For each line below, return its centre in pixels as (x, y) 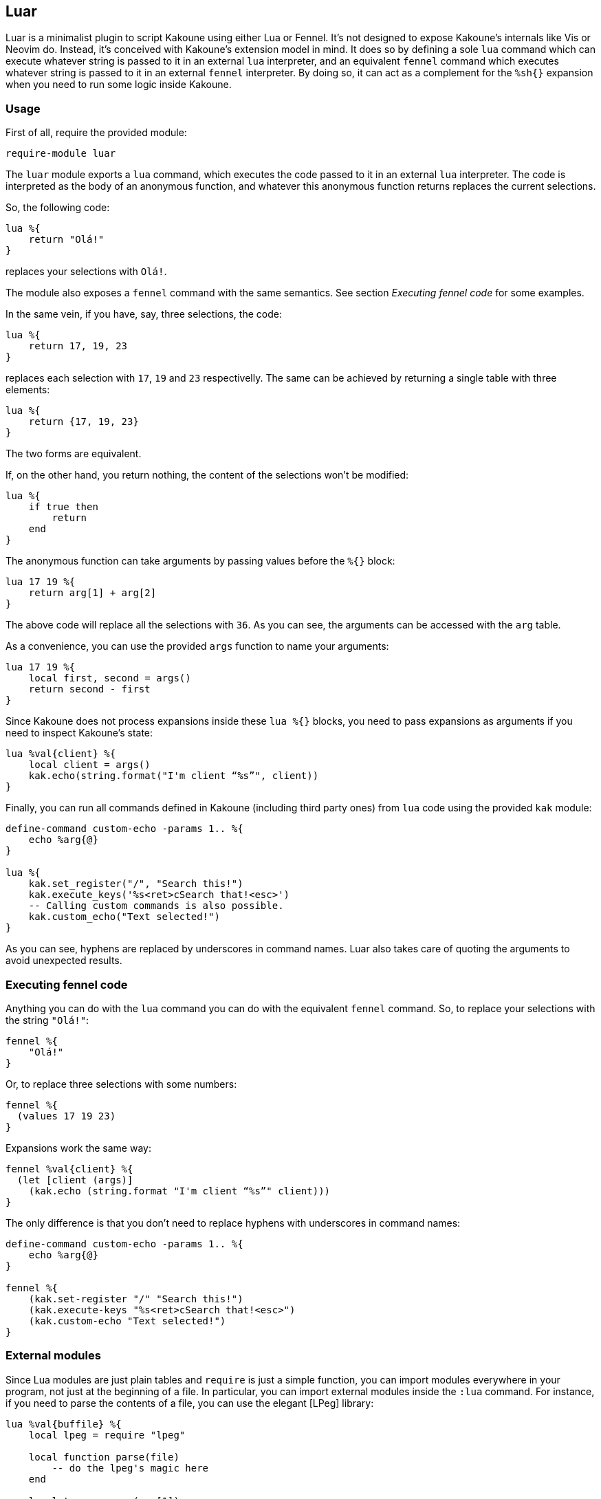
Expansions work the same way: (78, 1148)
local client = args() (89, 765)
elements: (28, 390)
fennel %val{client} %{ (69, 1169)
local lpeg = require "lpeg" (107, 1435)
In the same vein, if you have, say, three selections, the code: (144, 314)
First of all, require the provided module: (96, 133)
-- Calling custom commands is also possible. (156, 906)
